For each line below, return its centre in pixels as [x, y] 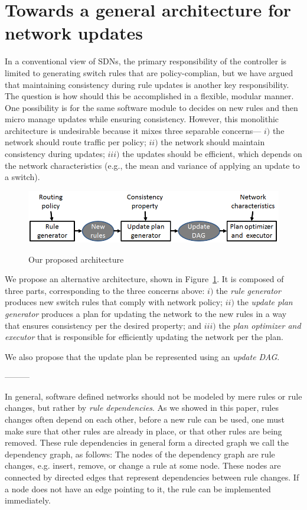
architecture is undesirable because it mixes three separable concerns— [133, 130]
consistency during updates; [55, 154]
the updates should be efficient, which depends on [212, 154]
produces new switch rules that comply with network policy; [114, 302]
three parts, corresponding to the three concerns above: [105, 290]
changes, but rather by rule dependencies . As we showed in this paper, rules [142, 408]
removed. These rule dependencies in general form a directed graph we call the [147, 442]
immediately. [28, 500]
